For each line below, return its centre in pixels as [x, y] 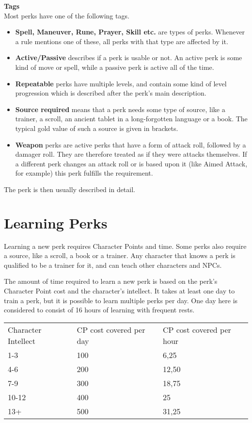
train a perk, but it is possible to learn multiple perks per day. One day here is [121, 300]
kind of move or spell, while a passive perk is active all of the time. [115, 67]
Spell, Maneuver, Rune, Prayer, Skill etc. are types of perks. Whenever [130, 32]
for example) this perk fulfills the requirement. [84, 173]
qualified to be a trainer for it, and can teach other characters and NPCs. [113, 265]
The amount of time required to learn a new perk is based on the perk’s [111, 281]
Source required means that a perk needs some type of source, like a [120, 109]
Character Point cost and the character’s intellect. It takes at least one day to [119, 291]
